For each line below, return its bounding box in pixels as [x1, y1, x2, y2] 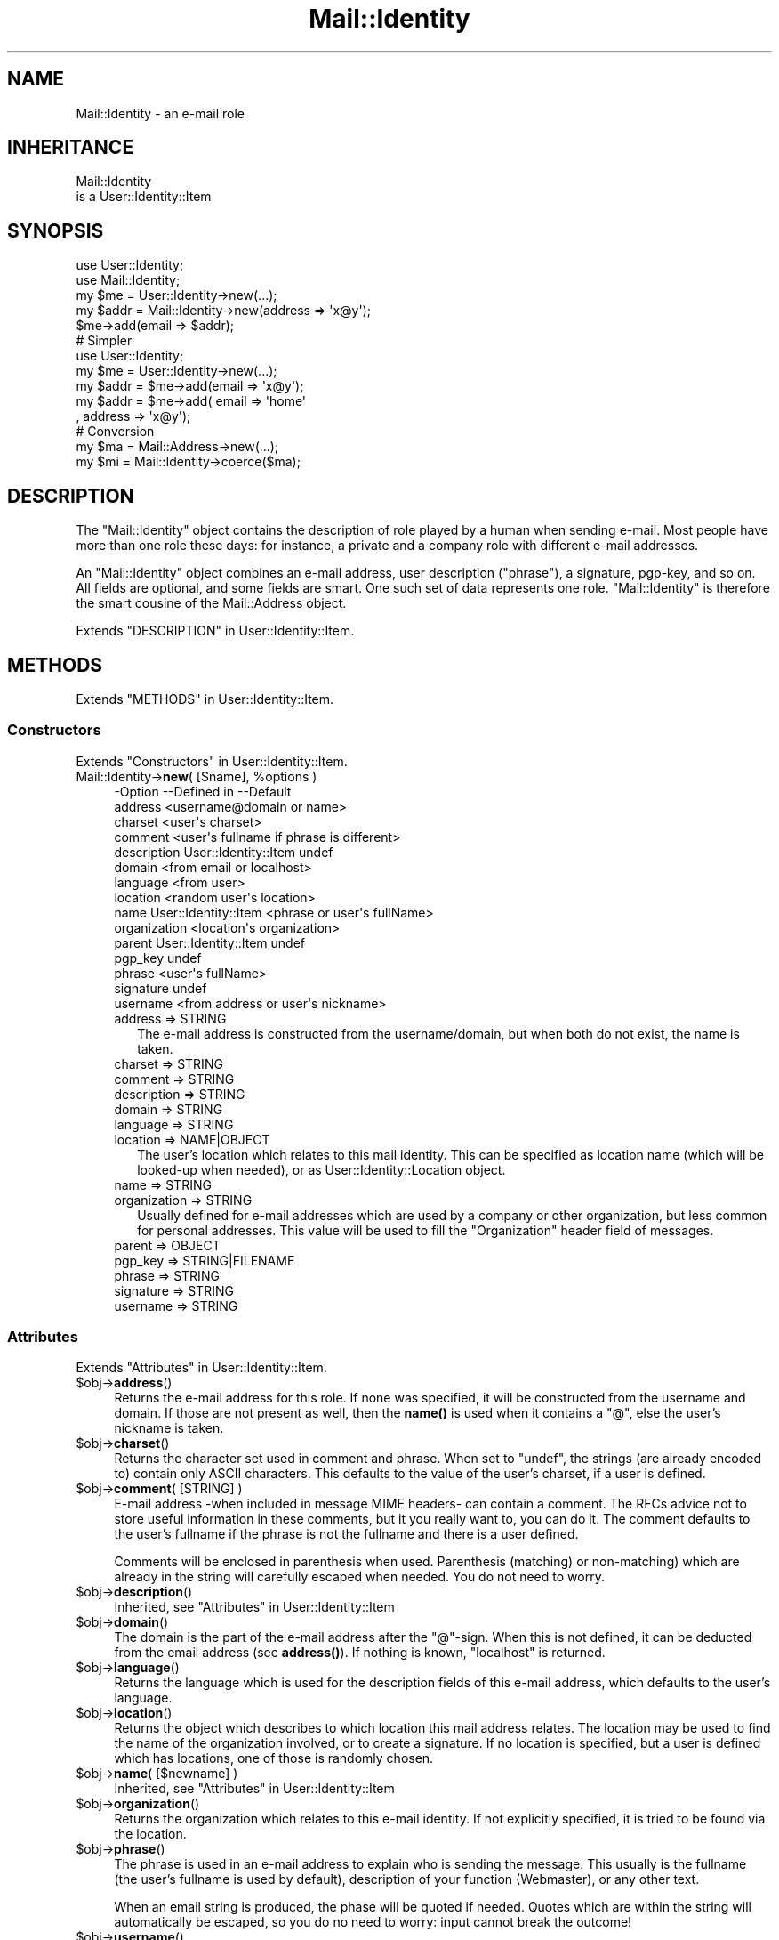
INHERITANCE [7, 136, 134, 159]
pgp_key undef [114, 950, 202, 966]
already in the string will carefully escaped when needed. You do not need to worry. [114, 1569, 605, 1585]
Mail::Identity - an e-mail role [76, 105, 245, 121]
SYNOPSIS [7, 219, 104, 242]
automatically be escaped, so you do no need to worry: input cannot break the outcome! [114, 1914, 632, 1930]
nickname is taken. [114, 1420, 224, 1436]
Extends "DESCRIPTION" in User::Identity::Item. [76, 623, 355, 639]
